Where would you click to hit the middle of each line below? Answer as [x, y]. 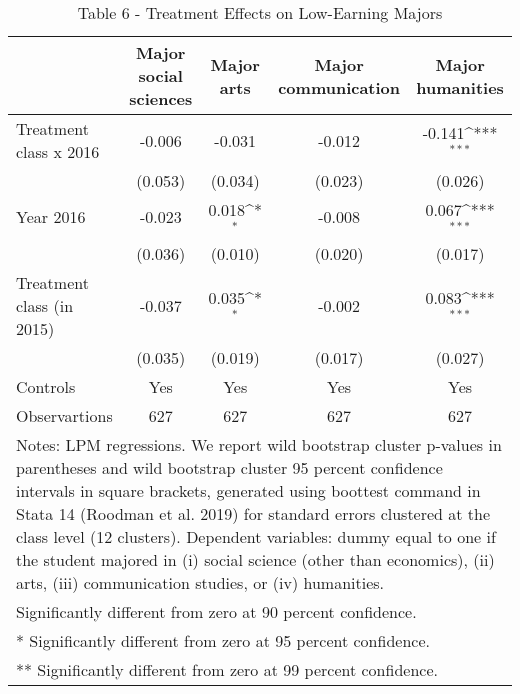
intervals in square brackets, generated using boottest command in [248, 490]
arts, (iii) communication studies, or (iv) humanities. [200, 582]
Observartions [64, 415]
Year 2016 [51, 217]
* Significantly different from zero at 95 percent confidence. [223, 640]
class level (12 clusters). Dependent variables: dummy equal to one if [256, 536]
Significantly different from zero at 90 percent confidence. [216, 611]
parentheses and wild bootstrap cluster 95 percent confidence [229, 467]
